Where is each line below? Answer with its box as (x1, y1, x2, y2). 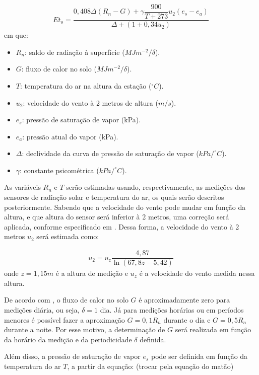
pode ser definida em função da (151, 351, 248, 361)
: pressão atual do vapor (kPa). (22, 131, 118, 141)
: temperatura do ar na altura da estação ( (20, 80, 152, 91)
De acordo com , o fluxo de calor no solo (4, 294, 128, 305)
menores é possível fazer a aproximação (4, 314, 125, 325)
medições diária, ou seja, (4, 304, 80, 315)
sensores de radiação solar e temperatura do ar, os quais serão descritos (4, 192, 224, 202)
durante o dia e (163, 314, 211, 325)
